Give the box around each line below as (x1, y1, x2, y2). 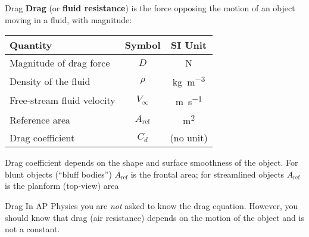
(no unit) (170, 131, 208, 145)
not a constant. (5, 223, 60, 235)
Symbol (124, 38, 161, 52)
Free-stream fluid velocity (10, 93, 116, 108)
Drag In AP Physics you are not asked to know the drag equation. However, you (5, 199, 298, 211)
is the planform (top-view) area (5, 179, 119, 192)
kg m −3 (172, 73, 205, 89)
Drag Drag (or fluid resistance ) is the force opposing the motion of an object (5, 2, 295, 14)
